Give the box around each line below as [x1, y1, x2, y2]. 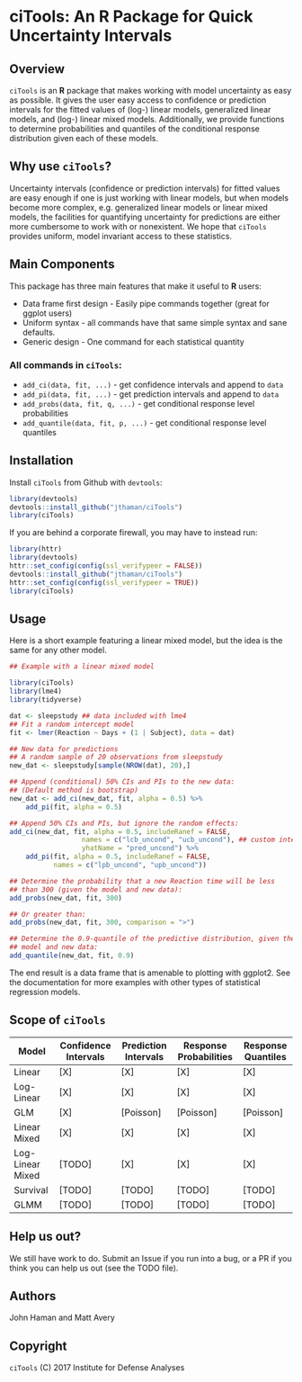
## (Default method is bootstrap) [9, 785, 139, 795]
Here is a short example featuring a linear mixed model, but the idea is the [9, 635, 283, 646]
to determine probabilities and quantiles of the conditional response [9, 123, 261, 134]
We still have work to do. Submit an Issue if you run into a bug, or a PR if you [9, 1252, 292, 1263]
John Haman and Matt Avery [9, 1312, 115, 1324]
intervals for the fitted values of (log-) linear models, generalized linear [9, 104, 271, 114]
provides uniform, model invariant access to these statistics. [9, 230, 232, 241]
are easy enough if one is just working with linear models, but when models [9, 192, 289, 203]
